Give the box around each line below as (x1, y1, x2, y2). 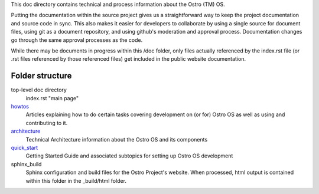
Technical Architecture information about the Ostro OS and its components (25, 136, 208, 143)
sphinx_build (11, 160, 42, 167)
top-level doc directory (11, 86, 67, 94)
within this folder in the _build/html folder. (25, 177, 127, 184)
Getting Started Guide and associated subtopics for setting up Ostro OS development (25, 152, 233, 159)
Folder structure (11, 71, 72, 81)
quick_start (11, 144, 38, 151)
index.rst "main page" (25, 94, 79, 101)
